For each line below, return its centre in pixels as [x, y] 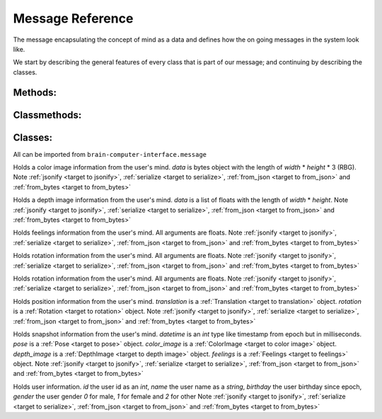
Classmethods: [47, 115]
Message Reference [73, 18]
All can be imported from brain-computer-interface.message [110, 154]
